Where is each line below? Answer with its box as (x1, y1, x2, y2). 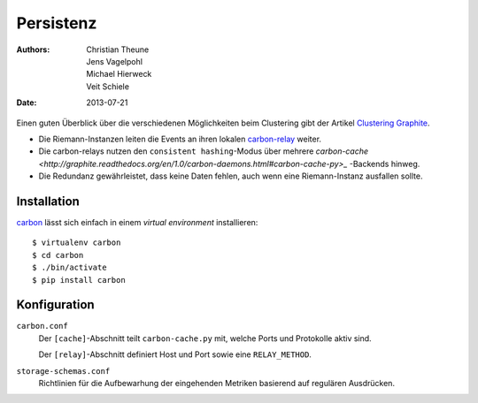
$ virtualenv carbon (32, 238, 121, 247)
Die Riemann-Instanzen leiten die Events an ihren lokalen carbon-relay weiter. (38, 133, 322, 144)
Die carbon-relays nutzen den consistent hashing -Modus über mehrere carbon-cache (38, 146, 369, 156)
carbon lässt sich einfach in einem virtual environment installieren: (16, 217, 258, 227)
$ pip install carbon (32, 275, 126, 285)
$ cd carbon (32, 250, 84, 260)
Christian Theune (86, 44, 150, 55)
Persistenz (16, 13, 97, 33)
